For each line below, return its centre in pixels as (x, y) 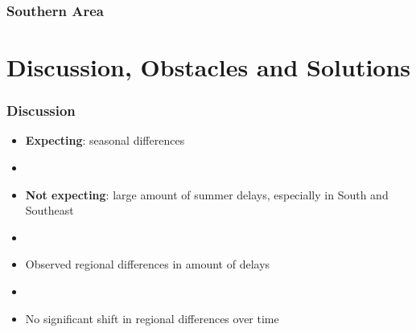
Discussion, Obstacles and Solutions (209, 67)
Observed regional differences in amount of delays (148, 264)
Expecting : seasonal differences (105, 140)
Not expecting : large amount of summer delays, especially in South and (207, 194)
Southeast (49, 210)
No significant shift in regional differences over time (152, 318)
